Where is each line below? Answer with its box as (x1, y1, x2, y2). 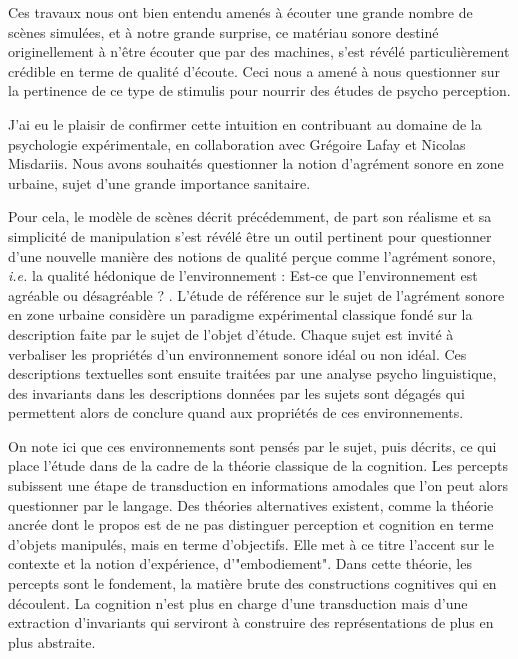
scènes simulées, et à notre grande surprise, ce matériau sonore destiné (8, 21, 439, 42)
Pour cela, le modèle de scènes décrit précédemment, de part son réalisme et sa (8, 206, 492, 227)
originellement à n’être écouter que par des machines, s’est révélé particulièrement (8, 41, 510, 62)
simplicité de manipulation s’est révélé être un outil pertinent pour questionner (8, 225, 492, 246)
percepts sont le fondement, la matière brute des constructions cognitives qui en (8, 573, 497, 594)
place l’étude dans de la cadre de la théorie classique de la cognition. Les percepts (8, 455, 508, 476)
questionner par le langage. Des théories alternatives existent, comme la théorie (8, 494, 494, 515)
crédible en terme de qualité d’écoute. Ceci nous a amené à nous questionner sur (8, 60, 500, 81)
